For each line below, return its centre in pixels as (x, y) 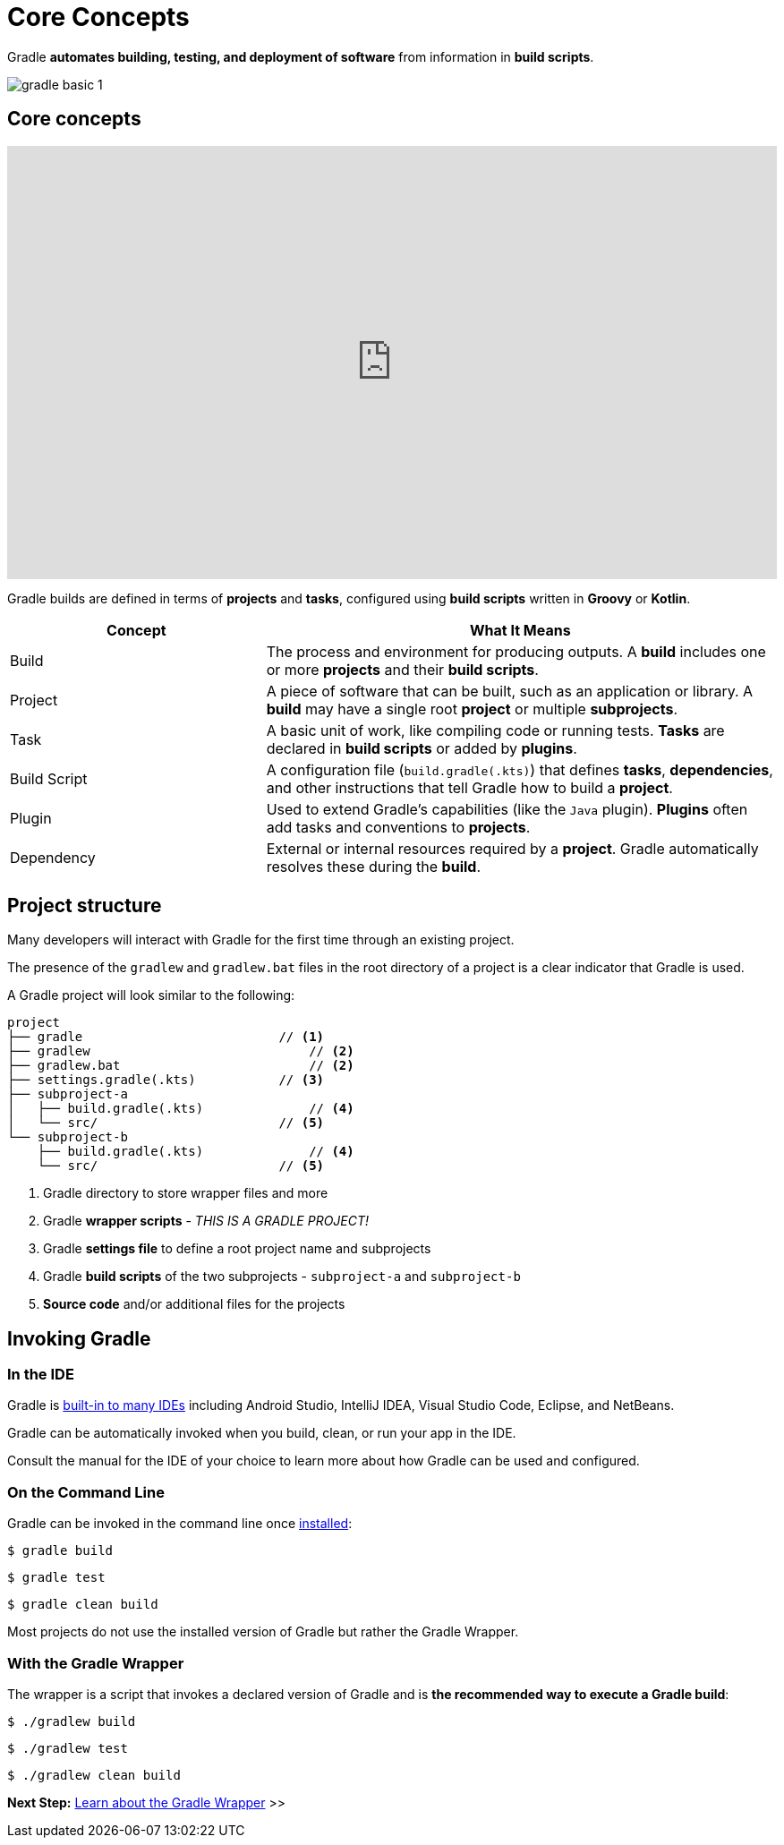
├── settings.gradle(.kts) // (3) (166, 1080)
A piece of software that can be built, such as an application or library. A (510, 692)
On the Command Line (86, 1492)
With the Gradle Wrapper (96, 1663)
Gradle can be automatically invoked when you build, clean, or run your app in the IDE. (262, 1433)
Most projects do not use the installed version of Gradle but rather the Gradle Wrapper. (263, 1632)
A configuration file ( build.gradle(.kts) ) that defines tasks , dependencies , (520, 770)
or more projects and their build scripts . (402, 670)
